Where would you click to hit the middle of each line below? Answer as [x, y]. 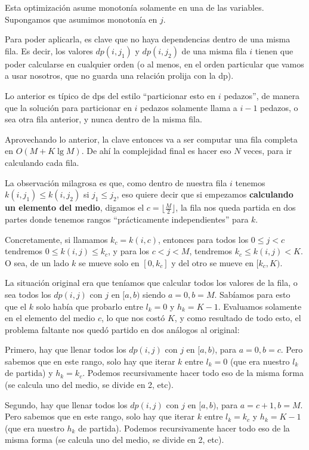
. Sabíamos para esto [252, 294]
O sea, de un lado [37, 262]
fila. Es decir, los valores [49, 50]
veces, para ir [268, 151]
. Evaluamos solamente [260, 306]
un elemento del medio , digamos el [75, 207]
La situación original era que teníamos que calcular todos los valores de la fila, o [151, 283]
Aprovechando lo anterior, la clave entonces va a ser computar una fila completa [151, 139]
